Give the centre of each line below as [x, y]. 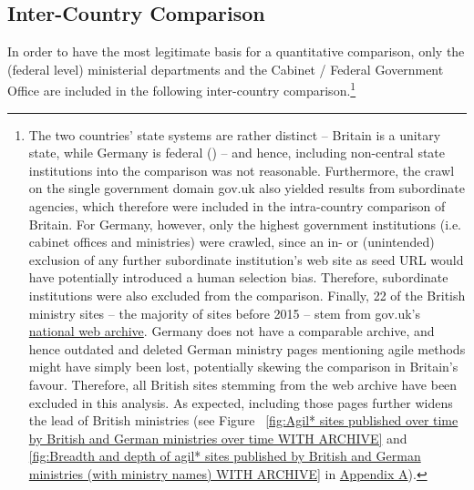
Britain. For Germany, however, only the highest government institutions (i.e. [245, 224]
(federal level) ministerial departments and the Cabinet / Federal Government [226, 69]
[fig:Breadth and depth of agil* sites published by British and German [225, 456]
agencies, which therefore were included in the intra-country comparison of [237, 206]
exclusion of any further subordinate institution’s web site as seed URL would [246, 259]
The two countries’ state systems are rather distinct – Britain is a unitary [235, 134]
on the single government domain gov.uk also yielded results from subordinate [247, 188]
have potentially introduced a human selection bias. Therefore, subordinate [238, 277]
